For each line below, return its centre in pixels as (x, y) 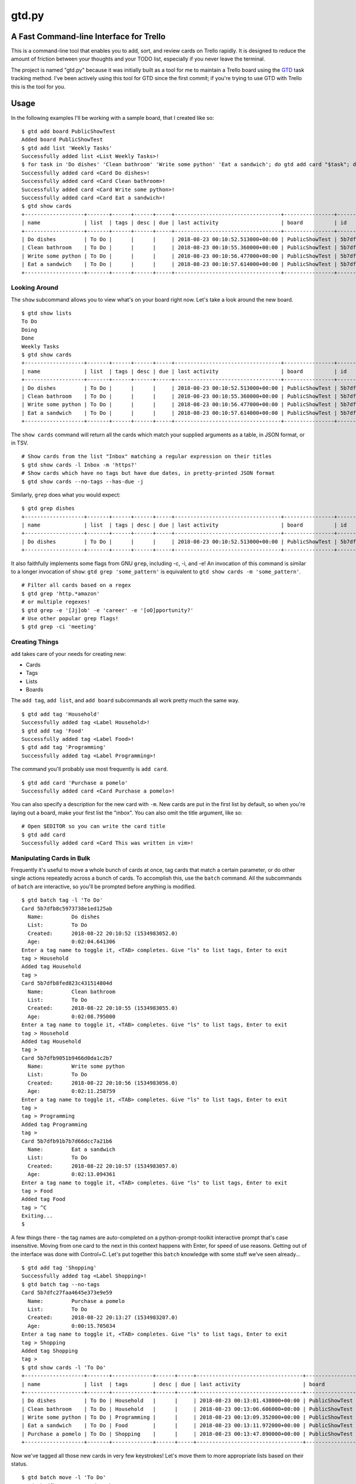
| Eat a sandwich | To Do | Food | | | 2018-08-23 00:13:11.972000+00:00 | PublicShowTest (187, 1426)
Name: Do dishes (64, 917)
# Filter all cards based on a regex (77, 585)
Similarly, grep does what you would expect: (66, 494)
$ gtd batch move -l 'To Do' (64, 1477)
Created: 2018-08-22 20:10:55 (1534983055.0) (103, 1008)
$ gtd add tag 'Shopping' (59, 1268)
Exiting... (37, 1216)
